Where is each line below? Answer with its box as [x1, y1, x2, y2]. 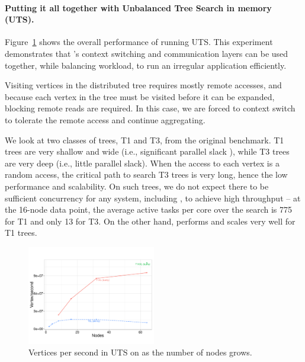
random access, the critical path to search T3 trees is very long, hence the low [5, 168, 288, 181]
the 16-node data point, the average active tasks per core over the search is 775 [5, 203, 292, 216]
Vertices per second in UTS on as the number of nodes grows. [28, 346, 252, 358]
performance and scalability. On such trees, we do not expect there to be [5, 180, 269, 192]
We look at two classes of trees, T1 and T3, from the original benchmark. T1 [5, 133, 284, 146]
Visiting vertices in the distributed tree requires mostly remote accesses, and [5, 79, 282, 91]
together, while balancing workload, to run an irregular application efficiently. [5, 59, 287, 71]
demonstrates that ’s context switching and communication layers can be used [5, 47, 288, 59]
